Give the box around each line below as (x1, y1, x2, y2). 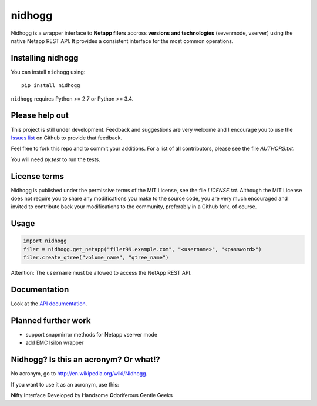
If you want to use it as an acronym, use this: (11, 381, 119, 388)
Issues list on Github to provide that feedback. (11, 134, 123, 141)
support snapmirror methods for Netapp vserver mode (25, 331, 158, 338)
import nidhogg (23, 238, 67, 244)
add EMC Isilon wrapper (25, 339, 84, 347)
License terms (11, 171, 65, 181)
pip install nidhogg (21, 82, 80, 89)
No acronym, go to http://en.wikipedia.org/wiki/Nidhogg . (11, 370, 148, 377)
